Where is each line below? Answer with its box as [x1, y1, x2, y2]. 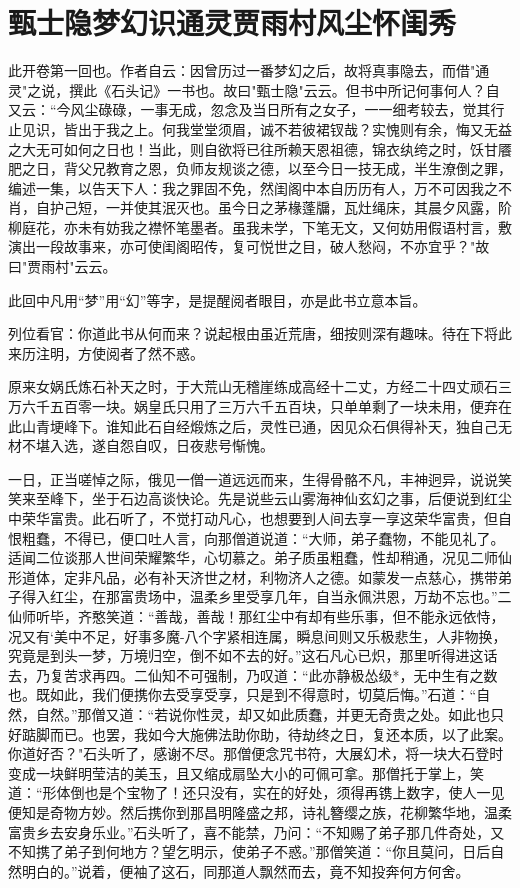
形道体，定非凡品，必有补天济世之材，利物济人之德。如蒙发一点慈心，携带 [8, 566, 498, 587]
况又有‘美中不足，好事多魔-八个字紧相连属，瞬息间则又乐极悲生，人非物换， [8, 625, 507, 646]
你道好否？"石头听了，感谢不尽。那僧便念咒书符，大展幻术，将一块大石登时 [8, 743, 504, 764]
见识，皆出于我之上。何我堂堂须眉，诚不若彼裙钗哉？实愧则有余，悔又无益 [21, 118, 512, 139]
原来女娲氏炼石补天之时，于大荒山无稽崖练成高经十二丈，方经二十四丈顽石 [8, 376, 498, 397]
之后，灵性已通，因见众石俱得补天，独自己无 [217, 415, 512, 436]
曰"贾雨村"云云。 [8, 256, 117, 277]
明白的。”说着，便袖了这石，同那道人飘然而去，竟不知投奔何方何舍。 [21, 860, 470, 881]
